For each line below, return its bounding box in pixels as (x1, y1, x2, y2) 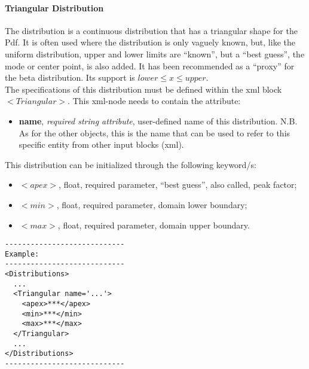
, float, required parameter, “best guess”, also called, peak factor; (59, 178, 297, 191)
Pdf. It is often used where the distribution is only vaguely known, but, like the (5, 36, 295, 48)
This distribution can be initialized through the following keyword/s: (5, 158, 256, 170)
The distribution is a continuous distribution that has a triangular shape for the (5, 24, 298, 36)
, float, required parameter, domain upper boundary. (57, 218, 250, 231)
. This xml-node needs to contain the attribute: (68, 94, 241, 107)
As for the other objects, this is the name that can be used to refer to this (19, 126, 290, 139)
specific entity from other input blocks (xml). (19, 138, 184, 151)
